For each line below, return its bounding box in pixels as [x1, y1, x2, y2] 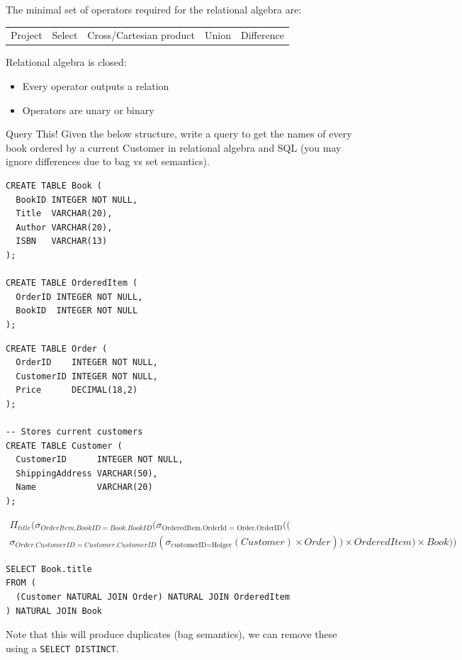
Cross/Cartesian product [87, 28, 195, 43]
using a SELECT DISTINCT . [6, 640, 119, 655]
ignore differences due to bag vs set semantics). [6, 154, 210, 169]
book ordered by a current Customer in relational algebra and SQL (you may [6, 140, 342, 155]
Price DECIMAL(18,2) [16, 385, 138, 396]
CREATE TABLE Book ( [6, 181, 103, 191]
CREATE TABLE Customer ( [6, 440, 123, 451]
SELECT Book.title [6, 564, 92, 574]
